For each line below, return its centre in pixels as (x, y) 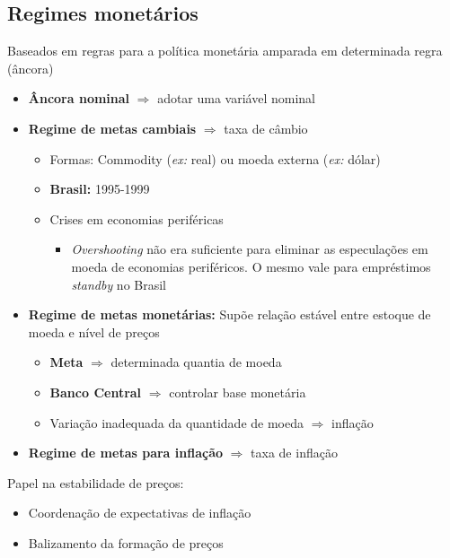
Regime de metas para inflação (126, 453)
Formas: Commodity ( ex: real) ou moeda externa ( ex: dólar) (215, 158)
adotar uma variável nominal (236, 98)
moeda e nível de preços (94, 331)
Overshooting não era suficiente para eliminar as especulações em (250, 249)
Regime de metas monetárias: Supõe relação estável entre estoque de (229, 314)
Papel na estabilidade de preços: (96, 482)
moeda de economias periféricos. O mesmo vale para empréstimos (251, 266)
